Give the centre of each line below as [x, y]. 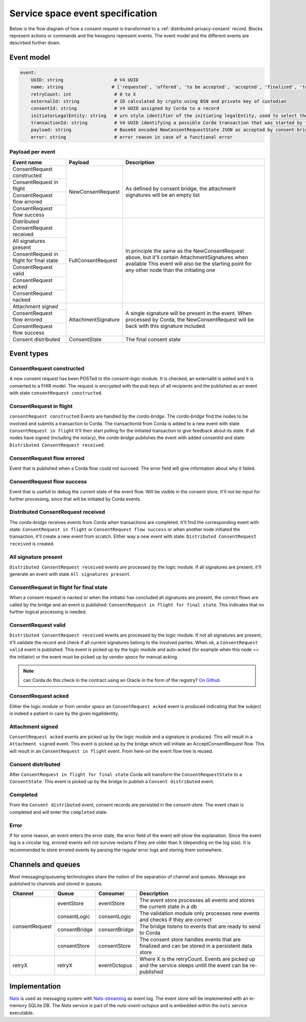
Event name [27, 162]
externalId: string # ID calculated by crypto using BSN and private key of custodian [159, 101]
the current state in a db [168, 906]
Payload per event [32, 152]
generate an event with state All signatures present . [70, 574]
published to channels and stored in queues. [56, 884]
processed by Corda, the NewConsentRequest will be [190, 320]
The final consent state [153, 339]
